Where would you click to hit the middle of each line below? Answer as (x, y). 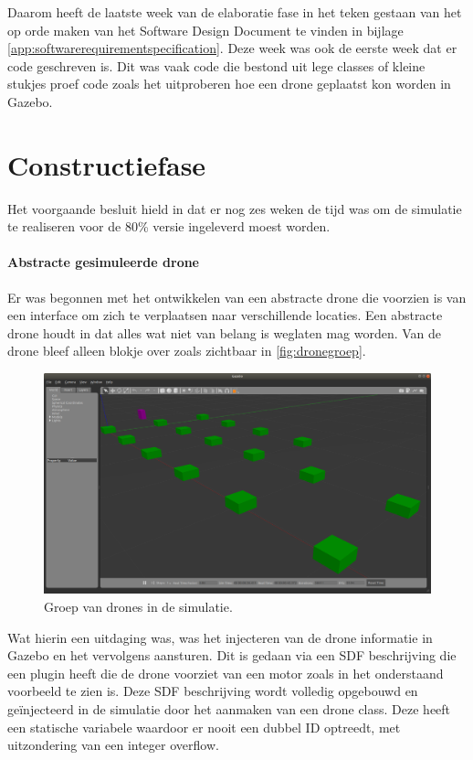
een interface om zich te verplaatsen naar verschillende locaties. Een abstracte (225, 315)
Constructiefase (107, 164)
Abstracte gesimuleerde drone (103, 262)
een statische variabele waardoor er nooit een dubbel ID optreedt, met (204, 727)
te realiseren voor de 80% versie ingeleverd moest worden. (169, 226)
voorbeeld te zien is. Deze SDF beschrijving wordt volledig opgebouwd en (213, 691)
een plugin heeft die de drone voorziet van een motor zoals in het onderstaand (226, 673)
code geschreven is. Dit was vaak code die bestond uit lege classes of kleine (216, 65)
